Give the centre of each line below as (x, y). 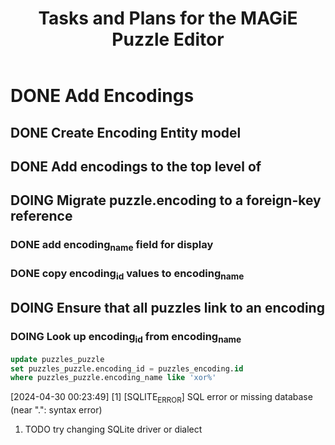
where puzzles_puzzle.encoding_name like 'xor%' (113, 378)
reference (41, 216)
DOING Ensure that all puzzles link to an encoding (167, 308)
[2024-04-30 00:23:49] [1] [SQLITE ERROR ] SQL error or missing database (161, 398)
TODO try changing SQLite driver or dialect (113, 429)
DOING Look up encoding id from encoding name (126, 338)
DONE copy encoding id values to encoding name (127, 274)
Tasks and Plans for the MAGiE (168, 18)
